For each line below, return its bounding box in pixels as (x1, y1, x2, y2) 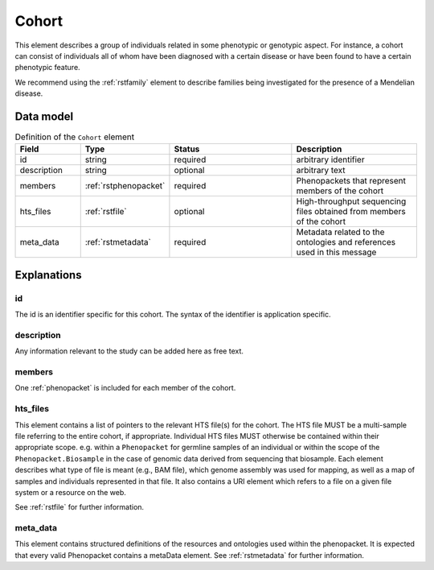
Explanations (14, 268, 82, 282)
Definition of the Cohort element (14, 131, 135, 142)
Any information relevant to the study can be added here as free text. (14, 346, 244, 356)
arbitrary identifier (296, 154, 365, 165)
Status (174, 143, 200, 155)
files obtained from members (296, 206, 406, 217)
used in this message (296, 246, 377, 258)
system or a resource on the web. (14, 487, 126, 497)
